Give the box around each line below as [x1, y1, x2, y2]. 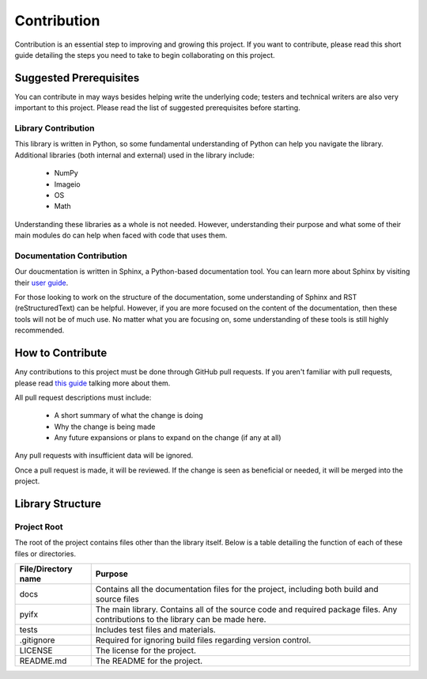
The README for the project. [95, 655, 203, 666]
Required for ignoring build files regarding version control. [95, 635, 312, 646]
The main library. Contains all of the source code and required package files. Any [95, 604, 398, 615]
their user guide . [14, 278, 69, 287]
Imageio [54, 179, 81, 189]
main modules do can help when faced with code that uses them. [14, 230, 228, 241]
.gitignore [19, 635, 55, 646]
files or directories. [14, 548, 77, 558]
